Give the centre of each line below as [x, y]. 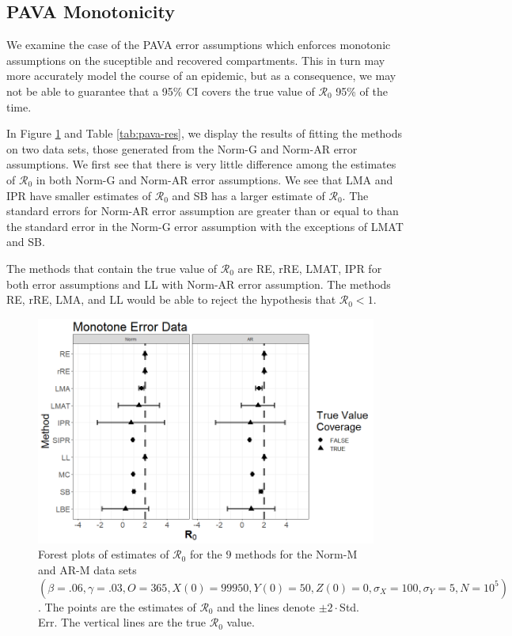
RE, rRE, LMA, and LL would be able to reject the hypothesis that [171, 299]
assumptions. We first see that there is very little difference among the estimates [201, 164]
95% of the [362, 91]
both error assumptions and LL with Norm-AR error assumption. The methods [199, 284]
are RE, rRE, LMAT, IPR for [310, 268]
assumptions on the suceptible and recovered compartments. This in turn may [196, 60]
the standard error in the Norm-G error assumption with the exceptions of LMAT [205, 226]
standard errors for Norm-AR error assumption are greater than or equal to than [203, 211]
